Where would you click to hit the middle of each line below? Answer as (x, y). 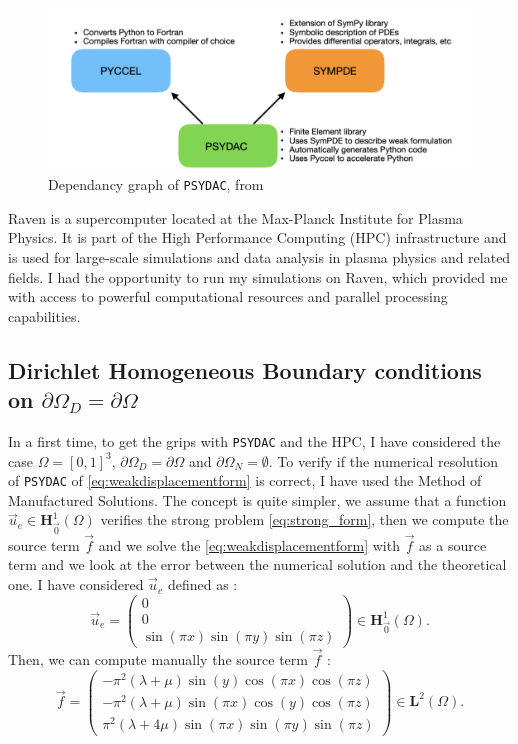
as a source (453, 544)
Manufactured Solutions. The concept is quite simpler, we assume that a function (257, 499)
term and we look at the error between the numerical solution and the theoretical (257, 564)
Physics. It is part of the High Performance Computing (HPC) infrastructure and (257, 237)
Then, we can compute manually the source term (158, 659)
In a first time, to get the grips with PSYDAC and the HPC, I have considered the (254, 440)
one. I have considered (76, 584)
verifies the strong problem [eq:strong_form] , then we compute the (304, 519)
